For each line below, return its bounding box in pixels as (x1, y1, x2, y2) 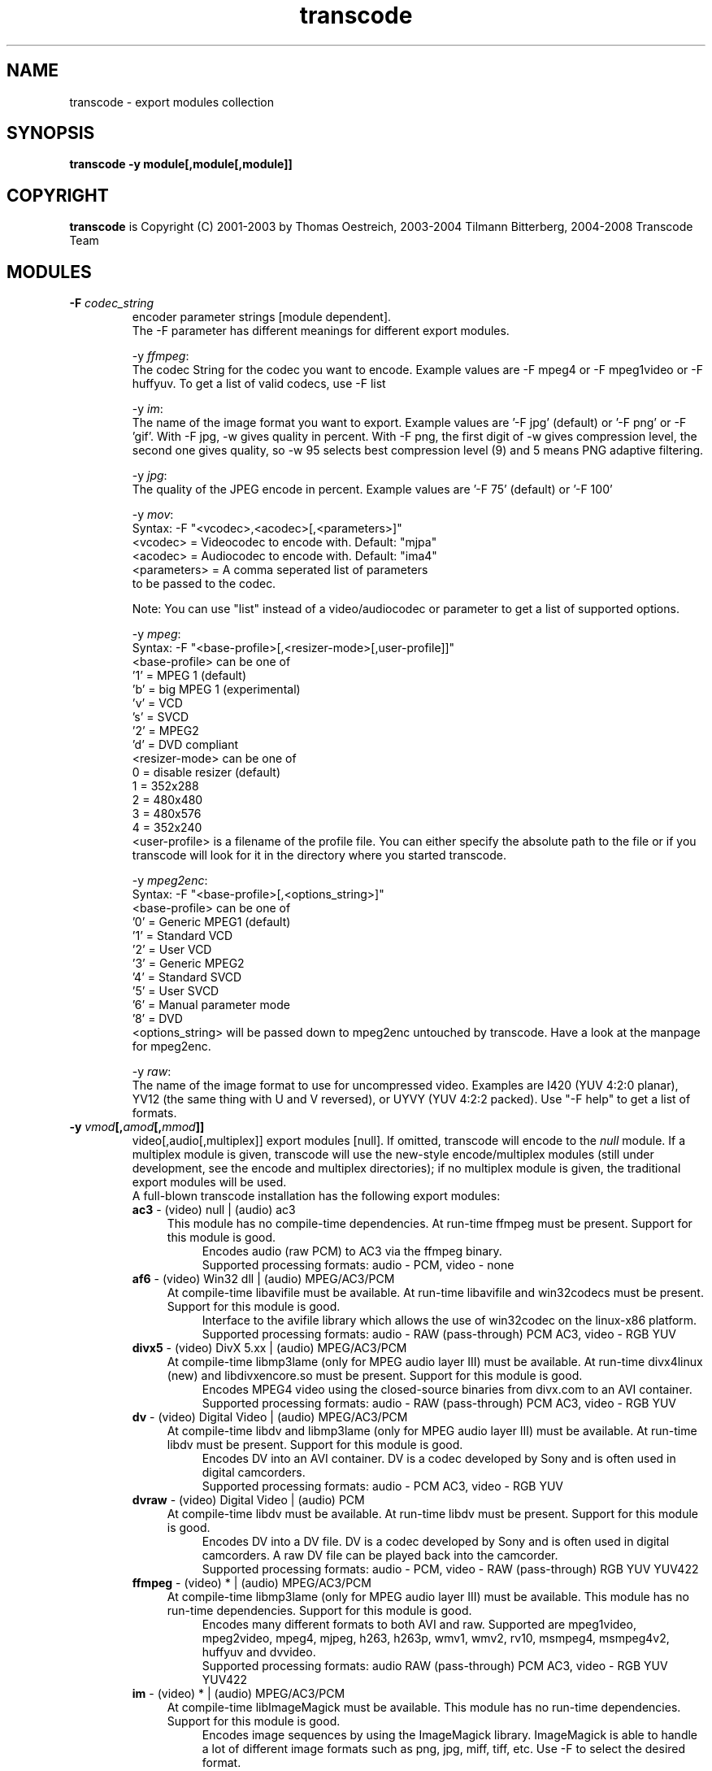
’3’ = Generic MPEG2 (132, 956, 245, 971)
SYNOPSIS (7, 123, 95, 144)
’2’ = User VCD (132, 942, 212, 957)
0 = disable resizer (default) (132, 765, 280, 780)
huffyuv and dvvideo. (202, 1645, 316, 1660)
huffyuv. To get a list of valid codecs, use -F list (132, 376, 386, 391)
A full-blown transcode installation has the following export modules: (132, 1189, 501, 1203)
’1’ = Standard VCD (132, 929, 233, 943)
